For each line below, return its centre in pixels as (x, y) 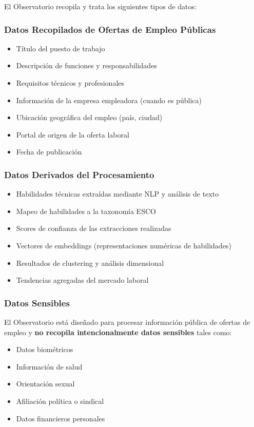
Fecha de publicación (49, 152)
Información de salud (49, 366)
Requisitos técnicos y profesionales (70, 83)
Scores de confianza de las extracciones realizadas (94, 228)
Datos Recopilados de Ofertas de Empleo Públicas (110, 29)
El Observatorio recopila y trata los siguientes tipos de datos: (100, 6)
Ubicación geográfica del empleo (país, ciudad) (89, 117)
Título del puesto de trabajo (61, 48)
